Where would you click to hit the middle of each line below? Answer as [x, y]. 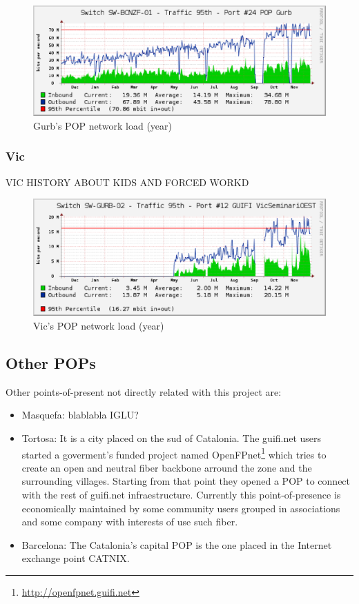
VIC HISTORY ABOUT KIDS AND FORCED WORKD [127, 182]
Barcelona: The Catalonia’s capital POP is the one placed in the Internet [177, 544]
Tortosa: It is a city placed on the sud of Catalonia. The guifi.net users [172, 437]
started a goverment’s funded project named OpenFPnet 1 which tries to [174, 453]
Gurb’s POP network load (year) [103, 125]
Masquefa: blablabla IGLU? [80, 415]
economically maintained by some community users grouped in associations [181, 508]
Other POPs [51, 362]
